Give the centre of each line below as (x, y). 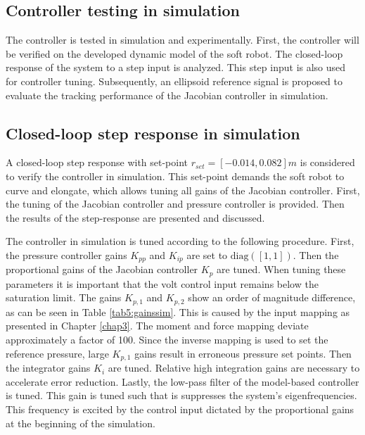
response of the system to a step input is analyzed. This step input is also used (176, 67)
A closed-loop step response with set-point (97, 162)
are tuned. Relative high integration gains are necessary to (234, 368)
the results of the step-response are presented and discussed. (135, 217)
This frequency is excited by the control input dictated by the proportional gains (180, 409)
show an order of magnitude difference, (272, 297)
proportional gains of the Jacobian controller (102, 269)
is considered (327, 162)
